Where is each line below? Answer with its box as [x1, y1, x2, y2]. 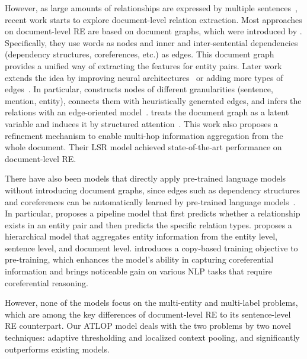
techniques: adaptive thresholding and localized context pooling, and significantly [5, 331, 300, 344]
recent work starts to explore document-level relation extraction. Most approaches [5, 13, 302, 25]
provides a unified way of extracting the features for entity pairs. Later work [5, 59, 282, 72]
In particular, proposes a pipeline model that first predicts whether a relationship [5, 207, 300, 219]
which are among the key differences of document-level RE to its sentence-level [5, 308, 291, 320]
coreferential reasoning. [5, 276, 88, 289]
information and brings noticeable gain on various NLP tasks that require [5, 265, 272, 277]
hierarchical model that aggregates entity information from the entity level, [5, 230, 277, 242]
